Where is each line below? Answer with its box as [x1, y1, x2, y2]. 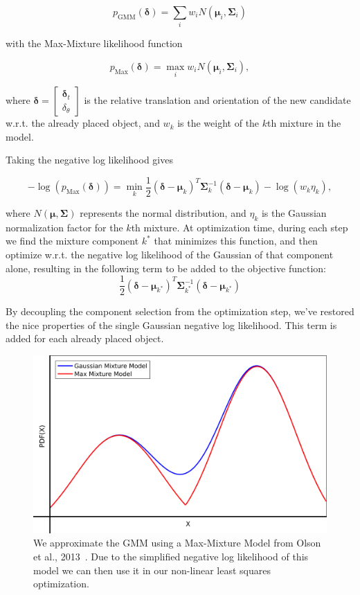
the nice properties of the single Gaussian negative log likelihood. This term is [6, 317, 337, 332]
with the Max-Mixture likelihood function [6, 36, 183, 51]
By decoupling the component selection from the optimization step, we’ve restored [6, 304, 354, 319]
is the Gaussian [261, 205, 327, 220]
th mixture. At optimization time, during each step [131, 220, 348, 234]
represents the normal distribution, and [80, 205, 246, 220]
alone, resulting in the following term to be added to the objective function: [6, 260, 326, 275]
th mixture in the [267, 116, 341, 130]
